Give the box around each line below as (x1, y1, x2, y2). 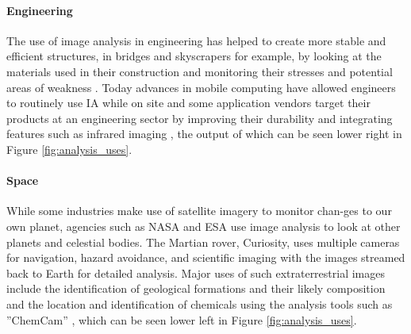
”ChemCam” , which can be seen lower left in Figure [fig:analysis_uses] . (6, 311, 357, 328)
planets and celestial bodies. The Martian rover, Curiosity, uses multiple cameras (6, 233, 400, 250)
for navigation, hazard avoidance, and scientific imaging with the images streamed (6, 249, 405, 266)
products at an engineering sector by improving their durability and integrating (6, 109, 393, 126)
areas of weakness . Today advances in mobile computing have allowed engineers (6, 79, 396, 95)
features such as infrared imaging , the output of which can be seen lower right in (6, 125, 402, 142)
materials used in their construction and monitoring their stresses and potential (6, 63, 393, 79)
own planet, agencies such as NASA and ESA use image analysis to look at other (6, 217, 401, 234)
